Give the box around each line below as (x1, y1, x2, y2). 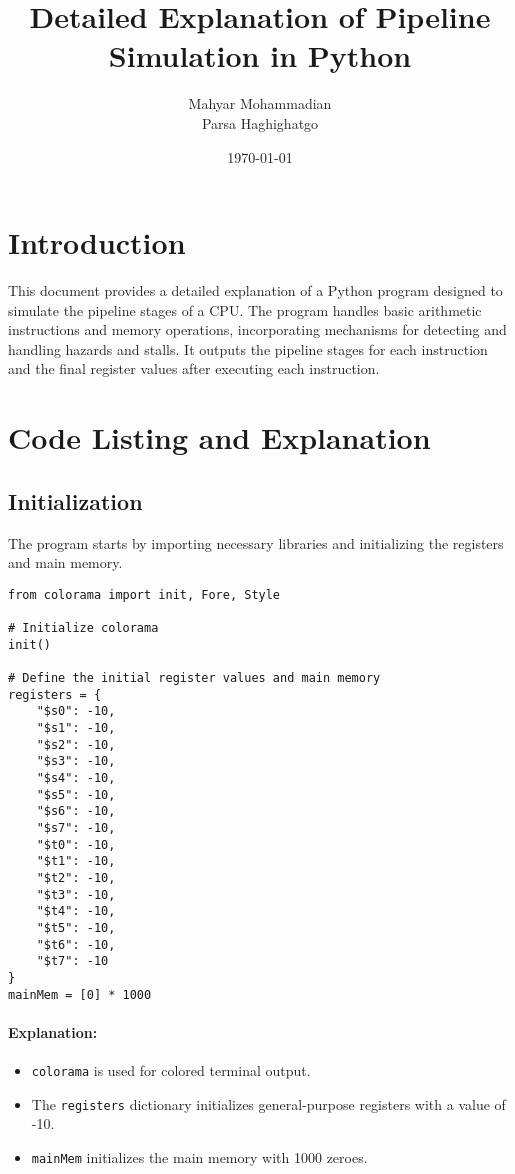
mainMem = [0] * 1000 (8, 987, 152, 1002)
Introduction (8, 222, 186, 263)
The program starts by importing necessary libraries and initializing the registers (8, 532, 504, 553)
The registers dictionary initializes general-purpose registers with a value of (31, 1093, 506, 1114)
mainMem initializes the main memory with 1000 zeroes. (31, 1146, 368, 1167)
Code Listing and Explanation (8, 417, 431, 458)
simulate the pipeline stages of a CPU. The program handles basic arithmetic (8, 299, 482, 320)
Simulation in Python (108, 35, 412, 76)
